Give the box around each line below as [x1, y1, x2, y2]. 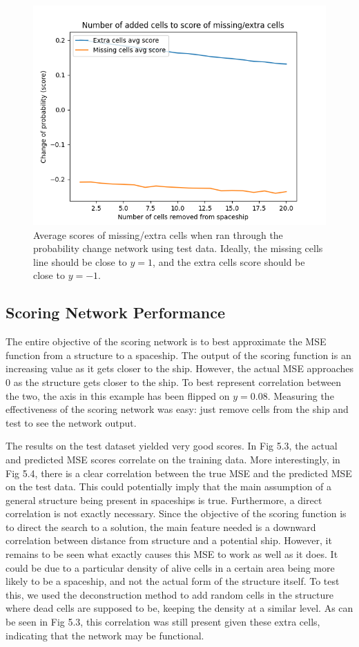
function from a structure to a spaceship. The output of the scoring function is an [6, 347, 351, 362]
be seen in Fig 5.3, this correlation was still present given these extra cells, [6, 615, 320, 629]
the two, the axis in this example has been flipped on [6, 388, 230, 403]
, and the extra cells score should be [153, 254, 305, 269]
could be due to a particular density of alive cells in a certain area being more [6, 560, 335, 574]
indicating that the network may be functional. [6, 628, 204, 642]
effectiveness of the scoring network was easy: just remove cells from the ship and [6, 402, 349, 416]
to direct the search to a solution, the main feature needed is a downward [6, 519, 316, 534]
